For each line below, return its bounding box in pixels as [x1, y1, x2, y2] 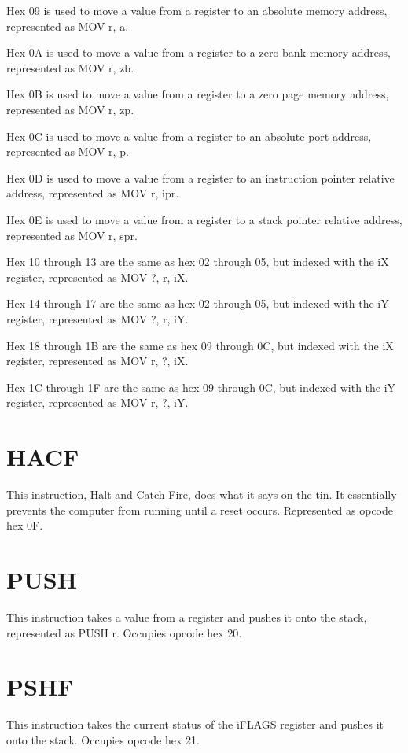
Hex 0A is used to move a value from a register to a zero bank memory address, [6, 44, 391, 61]
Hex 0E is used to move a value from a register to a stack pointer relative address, [6, 211, 402, 227]
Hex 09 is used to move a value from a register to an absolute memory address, [6, 2, 388, 18]
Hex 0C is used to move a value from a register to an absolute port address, [6, 127, 372, 144]
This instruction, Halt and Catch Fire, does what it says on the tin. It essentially [6, 486, 397, 502]
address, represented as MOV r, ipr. [6, 185, 179, 201]
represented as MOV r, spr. [6, 227, 138, 243]
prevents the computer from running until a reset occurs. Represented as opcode [6, 501, 393, 518]
